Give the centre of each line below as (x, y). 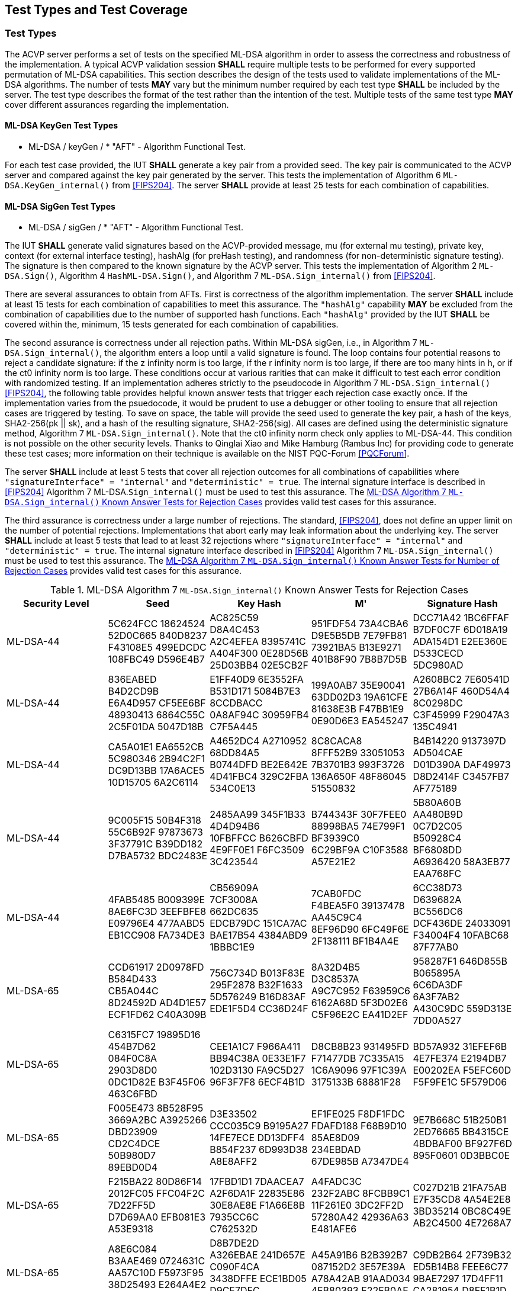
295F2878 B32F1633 (256, 985)
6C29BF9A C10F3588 (360, 850)
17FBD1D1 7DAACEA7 (257, 1182)
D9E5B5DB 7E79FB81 (359, 636)
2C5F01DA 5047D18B (156, 727)
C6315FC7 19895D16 (154, 1035)
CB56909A (234, 888)
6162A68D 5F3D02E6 (359, 1003)
